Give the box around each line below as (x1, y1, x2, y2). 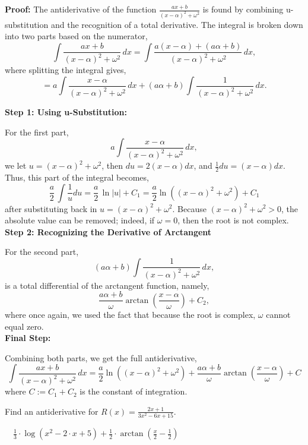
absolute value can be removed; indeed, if (5, 214, 155, 226)
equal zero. (5, 320, 44, 332)
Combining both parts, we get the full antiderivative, (5, 351, 197, 364)
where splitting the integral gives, (5, 64, 126, 76)
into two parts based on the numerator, (5, 30, 148, 42)
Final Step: (5, 332, 51, 344)
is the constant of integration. (80, 385, 188, 397)
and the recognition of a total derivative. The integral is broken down (50, 18, 303, 30)
